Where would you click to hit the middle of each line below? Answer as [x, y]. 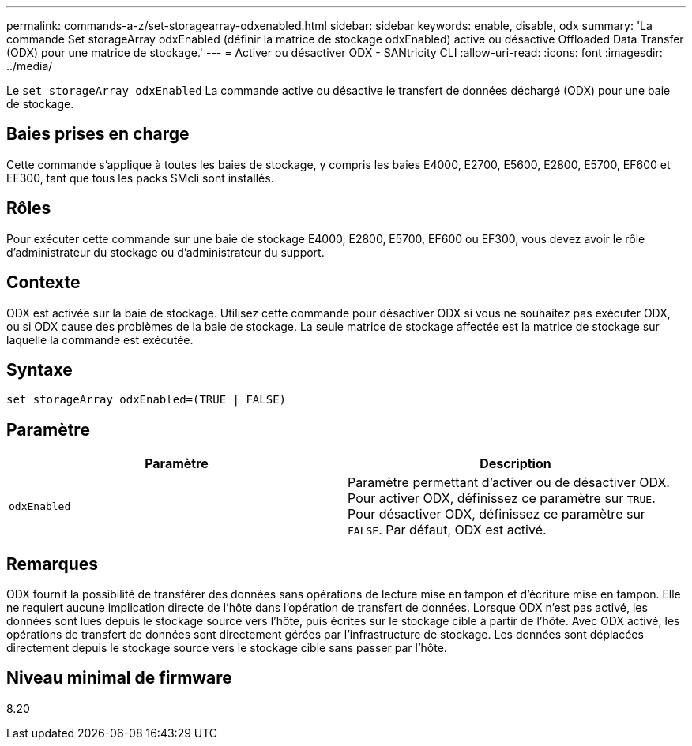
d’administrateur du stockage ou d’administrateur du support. [165, 252]
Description [515, 464]
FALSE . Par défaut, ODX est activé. [447, 530]
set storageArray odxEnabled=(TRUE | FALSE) [147, 400]
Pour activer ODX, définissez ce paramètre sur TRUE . [502, 499]
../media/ [30, 66]
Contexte [43, 283]
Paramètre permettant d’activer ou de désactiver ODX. [509, 483]
